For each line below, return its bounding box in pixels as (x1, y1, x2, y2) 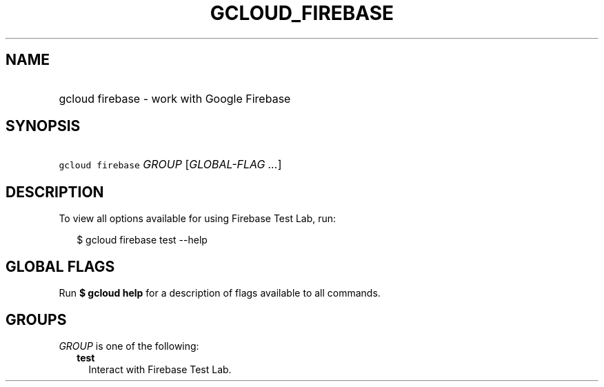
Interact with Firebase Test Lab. (88, 363, 232, 375)
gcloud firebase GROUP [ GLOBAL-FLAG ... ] (59, 157, 282, 172)
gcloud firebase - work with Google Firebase (59, 91, 291, 106)
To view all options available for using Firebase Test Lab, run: (59, 212, 336, 225)
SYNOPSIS (6, 117, 81, 135)
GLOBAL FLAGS (6, 257, 115, 275)
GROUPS (6, 310, 67, 328)
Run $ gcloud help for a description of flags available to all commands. (59, 287, 381, 299)
